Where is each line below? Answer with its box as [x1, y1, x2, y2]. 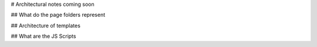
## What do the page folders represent [11, 12, 106, 19]
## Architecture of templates [11, 22, 80, 29]
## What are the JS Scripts [11, 32, 76, 40]
